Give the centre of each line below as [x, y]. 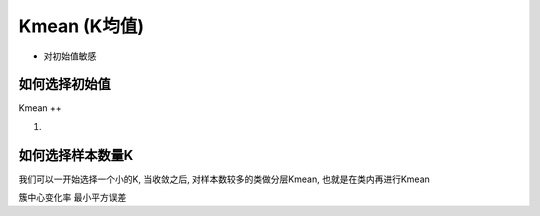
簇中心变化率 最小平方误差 [72, 197]
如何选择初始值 [64, 84]
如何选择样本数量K [76, 155]
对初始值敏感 [70, 56]
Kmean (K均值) [81, 26]
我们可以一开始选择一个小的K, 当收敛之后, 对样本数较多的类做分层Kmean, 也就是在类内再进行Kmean [224, 179]
